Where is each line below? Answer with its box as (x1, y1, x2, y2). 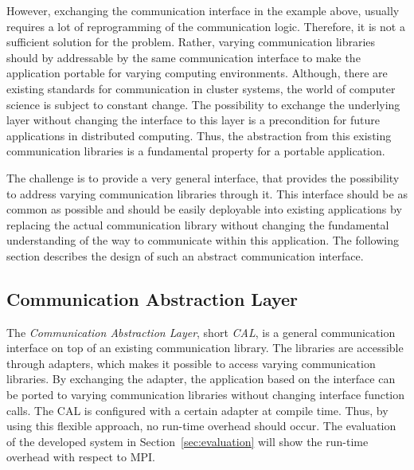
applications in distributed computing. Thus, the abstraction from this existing (6, 127, 392, 143)
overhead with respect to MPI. (6, 448, 156, 465)
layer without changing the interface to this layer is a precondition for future (6, 112, 381, 128)
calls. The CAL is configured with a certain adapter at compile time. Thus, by (6, 401, 389, 418)
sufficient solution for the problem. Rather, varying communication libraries (6, 33, 376, 50)
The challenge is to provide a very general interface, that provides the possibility (6, 169, 400, 186)
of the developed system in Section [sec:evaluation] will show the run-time (6, 433, 369, 449)
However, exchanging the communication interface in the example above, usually (6, 2, 400, 18)
